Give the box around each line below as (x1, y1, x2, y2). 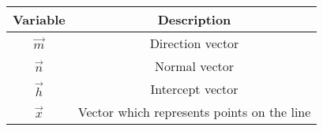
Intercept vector (150, 80, 238, 98)
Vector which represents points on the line (77, 103, 311, 121)
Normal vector (154, 57, 235, 75)
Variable (13, 10, 66, 28)
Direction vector (149, 34, 239, 52)
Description (157, 10, 231, 28)
